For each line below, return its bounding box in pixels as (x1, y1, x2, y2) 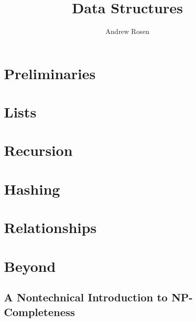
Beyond (4, 256, 56, 276)
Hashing (4, 178, 60, 199)
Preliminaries (4, 63, 96, 83)
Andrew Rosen (105, 26, 149, 36)
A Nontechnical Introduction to (4, 290, 168, 305)
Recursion (4, 140, 73, 160)
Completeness (4, 304, 75, 319)
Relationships (4, 217, 97, 237)
